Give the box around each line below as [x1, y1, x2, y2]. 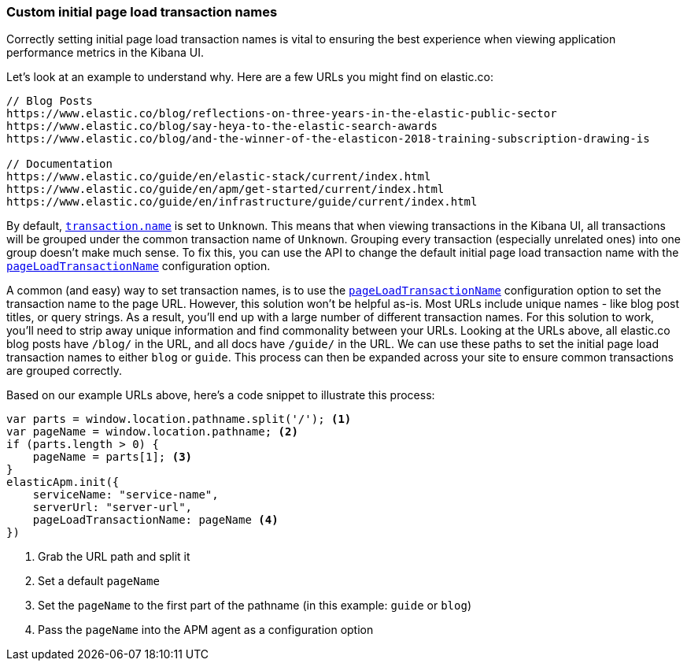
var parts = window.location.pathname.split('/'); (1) [6, 413, 352, 426]
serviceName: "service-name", [32, 488, 219, 502]
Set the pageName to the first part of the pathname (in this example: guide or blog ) [38, 598, 471, 613]
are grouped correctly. [6, 364, 122, 378]
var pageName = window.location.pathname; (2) [6, 425, 298, 439]
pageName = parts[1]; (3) [32, 450, 193, 464]
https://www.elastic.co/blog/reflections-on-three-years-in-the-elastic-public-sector [6, 107, 557, 120]
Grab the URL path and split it [38, 550, 190, 564]
